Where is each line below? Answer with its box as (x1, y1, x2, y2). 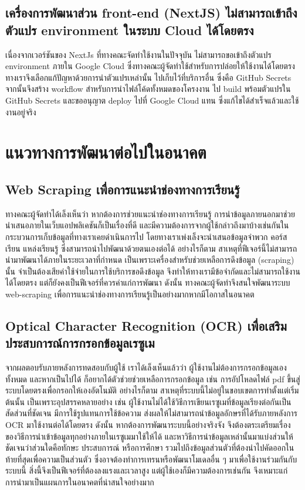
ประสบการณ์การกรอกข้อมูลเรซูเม (5, 334, 155, 352)
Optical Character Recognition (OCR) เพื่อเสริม (5, 316, 287, 334)
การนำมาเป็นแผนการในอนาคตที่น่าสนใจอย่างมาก (5, 476, 154, 488)
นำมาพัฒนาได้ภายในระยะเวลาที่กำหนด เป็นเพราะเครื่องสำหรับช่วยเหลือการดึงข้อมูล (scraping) (5, 253, 294, 266)
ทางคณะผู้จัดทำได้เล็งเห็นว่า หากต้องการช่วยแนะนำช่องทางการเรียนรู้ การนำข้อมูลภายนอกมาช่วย (5, 207, 295, 220)
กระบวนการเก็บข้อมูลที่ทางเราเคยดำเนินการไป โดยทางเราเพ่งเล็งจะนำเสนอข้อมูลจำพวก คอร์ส (5, 230, 287, 242)
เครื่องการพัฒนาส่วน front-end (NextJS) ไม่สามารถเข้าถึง (5, 4, 297, 22)
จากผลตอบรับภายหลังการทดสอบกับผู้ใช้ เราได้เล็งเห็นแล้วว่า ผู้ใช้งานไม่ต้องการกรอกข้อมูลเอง (5, 361, 287, 374)
